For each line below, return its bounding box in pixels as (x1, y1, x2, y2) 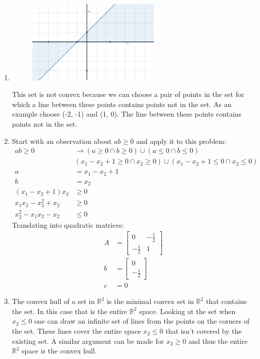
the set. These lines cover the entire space (12, 325, 141, 336)
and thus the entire (188, 335, 248, 346)
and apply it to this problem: (136, 135, 227, 146)
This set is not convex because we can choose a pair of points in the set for (12, 89, 244, 99)
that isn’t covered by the (165, 325, 242, 336)
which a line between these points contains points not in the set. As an (12, 98, 232, 109)
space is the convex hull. (22, 345, 97, 356)
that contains (206, 296, 247, 306)
